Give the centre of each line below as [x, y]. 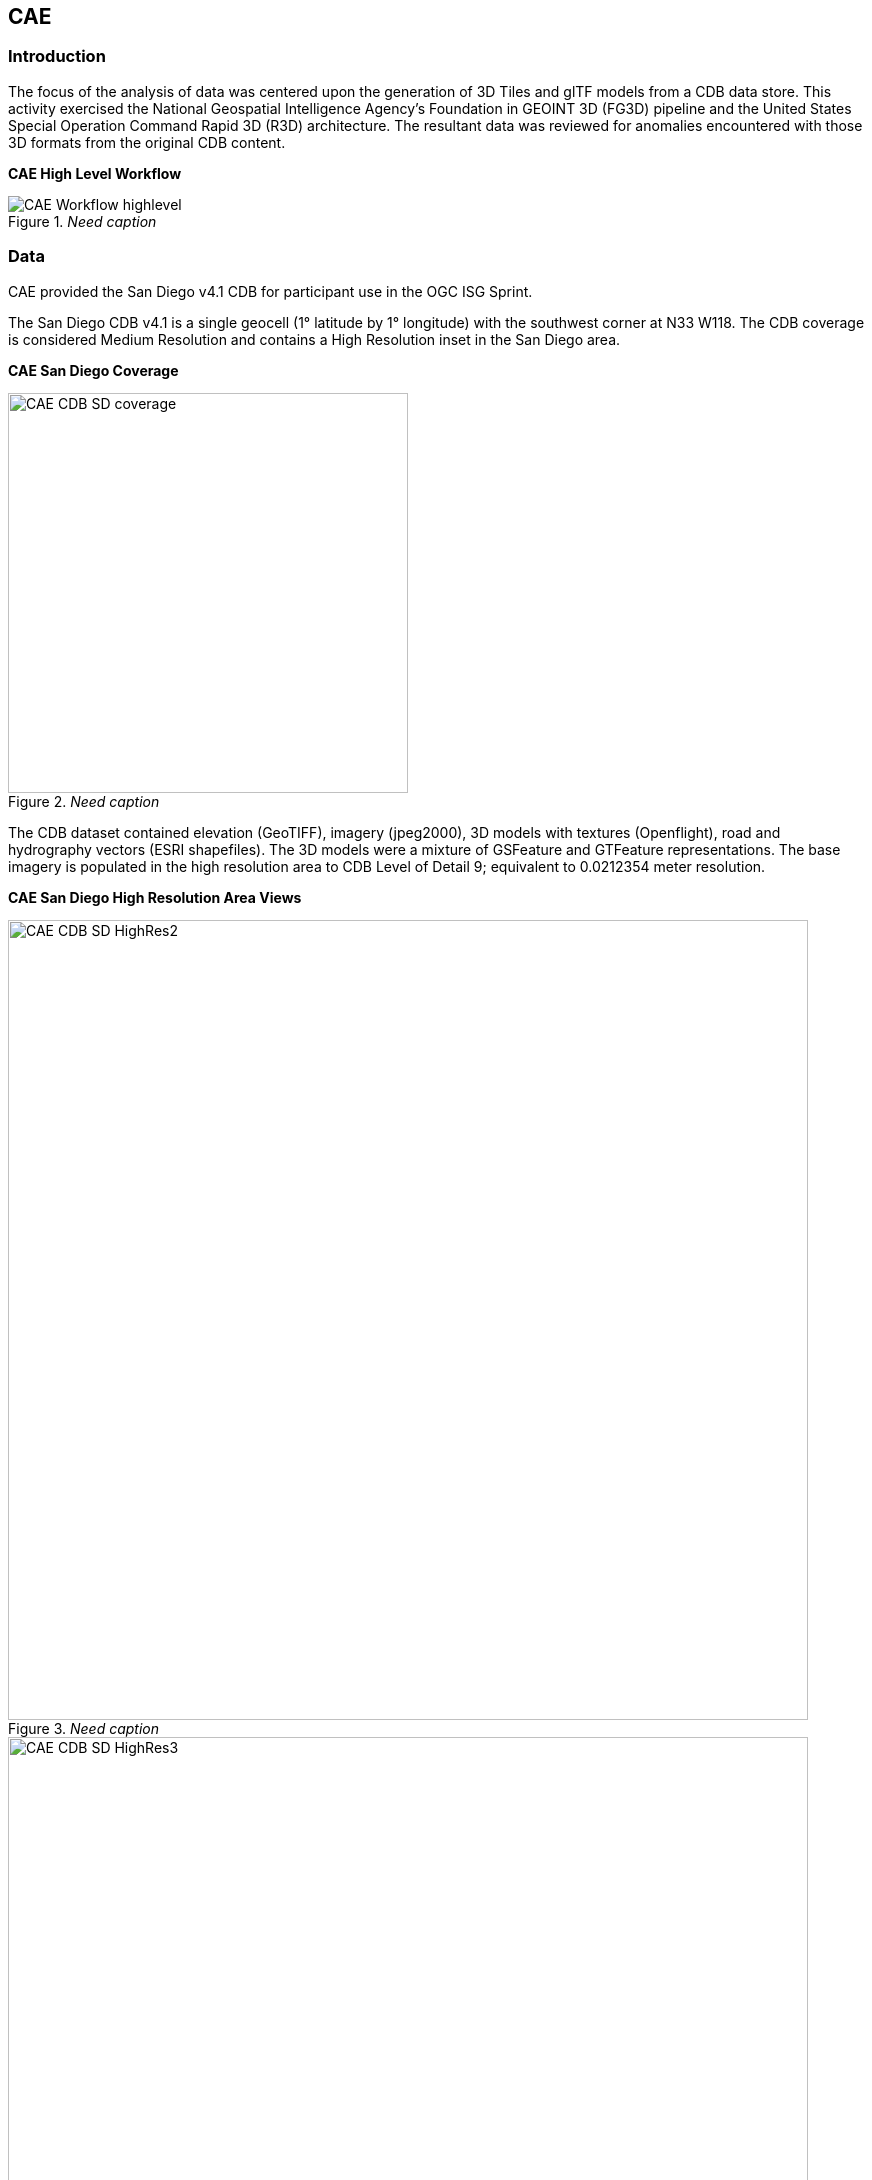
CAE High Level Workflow [95, 173]
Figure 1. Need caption [82, 221]
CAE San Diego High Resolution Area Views [155, 897]
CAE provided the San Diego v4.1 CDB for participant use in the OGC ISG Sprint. [270, 291]
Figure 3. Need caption [83, 1728]
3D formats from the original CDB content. [147, 142]
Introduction [57, 56]
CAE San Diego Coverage [93, 370]
